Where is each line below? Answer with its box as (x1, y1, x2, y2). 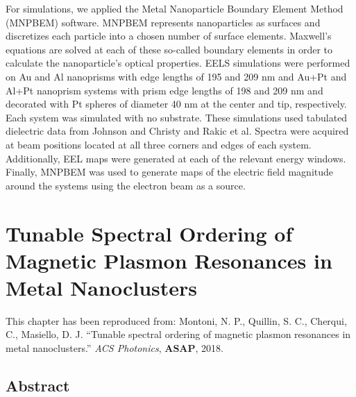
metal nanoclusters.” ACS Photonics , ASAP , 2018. (6, 341, 223, 355)
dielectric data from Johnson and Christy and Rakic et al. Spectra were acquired (6, 124, 349, 138)
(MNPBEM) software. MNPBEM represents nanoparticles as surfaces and (6, 15, 321, 29)
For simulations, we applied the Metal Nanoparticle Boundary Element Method (6, 1, 344, 15)
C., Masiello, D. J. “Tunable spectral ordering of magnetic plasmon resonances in (6, 327, 351, 341)
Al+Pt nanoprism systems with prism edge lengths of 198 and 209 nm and (6, 83, 323, 97)
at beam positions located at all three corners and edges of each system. (6, 137, 312, 151)
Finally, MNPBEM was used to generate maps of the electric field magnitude (6, 164, 334, 179)
